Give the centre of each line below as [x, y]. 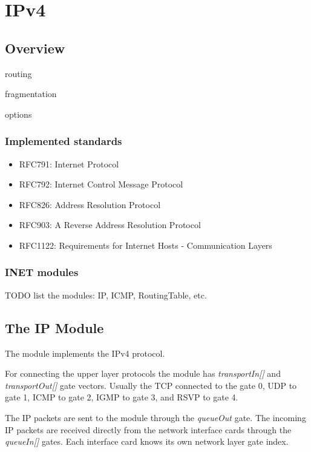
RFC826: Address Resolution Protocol [90, 204]
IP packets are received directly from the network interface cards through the [148, 429]
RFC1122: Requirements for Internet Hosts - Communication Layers [146, 245]
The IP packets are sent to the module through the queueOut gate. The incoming [155, 417]
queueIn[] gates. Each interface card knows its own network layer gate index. [147, 441]
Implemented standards [64, 141]
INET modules [42, 272]
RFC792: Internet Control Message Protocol [101, 184]
